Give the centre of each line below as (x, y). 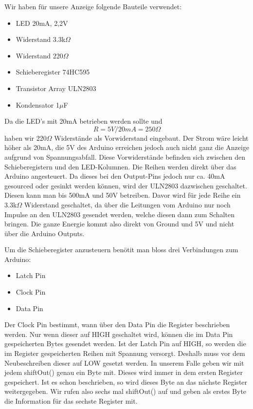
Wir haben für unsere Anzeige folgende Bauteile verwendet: (93, 6)
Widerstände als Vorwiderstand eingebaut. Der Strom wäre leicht (151, 138)
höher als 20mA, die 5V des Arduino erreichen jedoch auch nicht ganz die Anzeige (127, 147)
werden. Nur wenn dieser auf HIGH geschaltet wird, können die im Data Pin (119, 334)
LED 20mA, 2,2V (42, 23)
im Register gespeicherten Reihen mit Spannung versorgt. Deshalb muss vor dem (125, 353)
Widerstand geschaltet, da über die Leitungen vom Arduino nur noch (127, 204)
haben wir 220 (26, 138)
